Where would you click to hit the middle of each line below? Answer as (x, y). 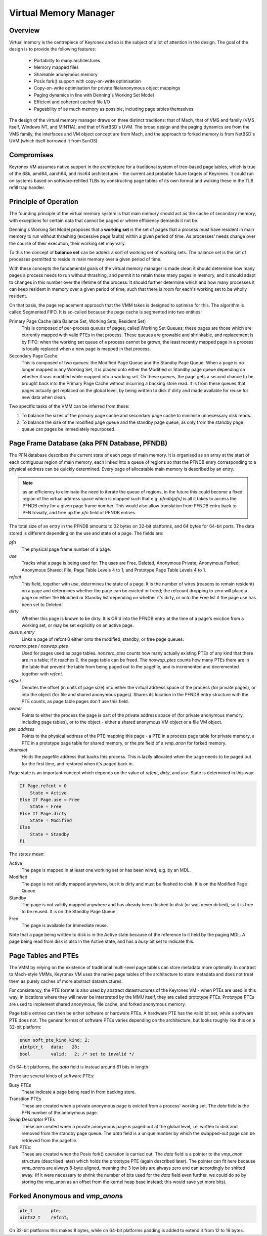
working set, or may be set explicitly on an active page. (78, 625)
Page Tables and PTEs (44, 955)
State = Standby (49, 834)
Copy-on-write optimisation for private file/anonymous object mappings (107, 88)
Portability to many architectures (67, 60)
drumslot (18, 750)
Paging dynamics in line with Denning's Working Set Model (94, 95)
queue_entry (22, 632)
